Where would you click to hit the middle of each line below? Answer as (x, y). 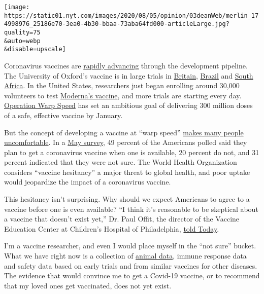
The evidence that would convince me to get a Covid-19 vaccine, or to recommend (132, 275)
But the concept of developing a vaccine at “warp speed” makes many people (124, 132)
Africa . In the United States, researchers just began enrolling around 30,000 (122, 85)
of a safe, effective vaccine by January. (63, 115)
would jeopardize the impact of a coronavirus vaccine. (88, 182)
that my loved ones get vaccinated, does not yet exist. (88, 285)
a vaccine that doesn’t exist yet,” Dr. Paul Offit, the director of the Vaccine (122, 219)
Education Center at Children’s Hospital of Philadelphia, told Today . (112, 228)
